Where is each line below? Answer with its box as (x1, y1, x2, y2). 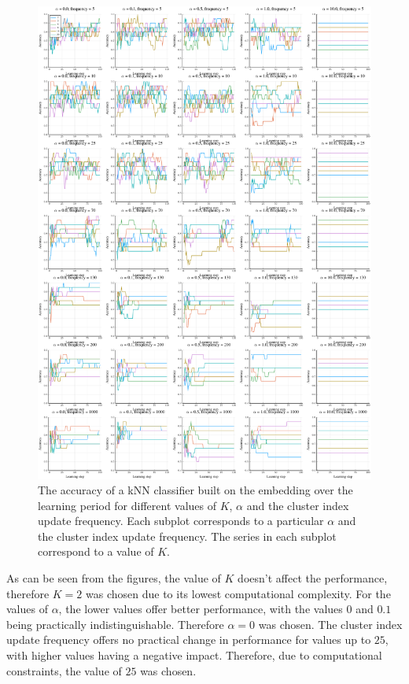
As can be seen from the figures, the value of (6, 570, 221, 586)
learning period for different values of (38, 497, 216, 513)
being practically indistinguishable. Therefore (6, 616, 224, 632)
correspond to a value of (38, 543, 154, 560)
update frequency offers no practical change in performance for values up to (6, 631, 371, 648)
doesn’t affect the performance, (238, 570, 388, 586)
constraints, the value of (6, 662, 122, 678)
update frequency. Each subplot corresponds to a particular (38, 512, 324, 529)
